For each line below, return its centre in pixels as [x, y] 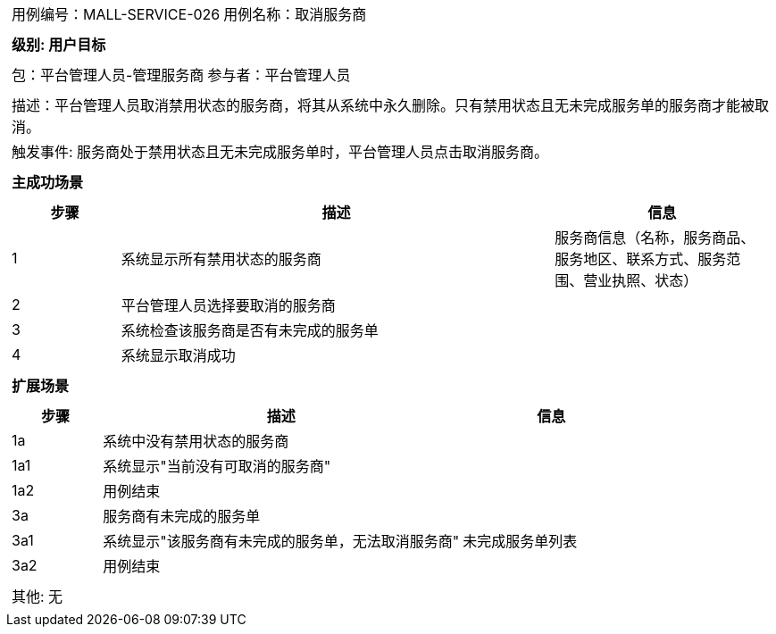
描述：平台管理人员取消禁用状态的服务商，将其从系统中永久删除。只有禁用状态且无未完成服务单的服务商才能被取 [391, 105]
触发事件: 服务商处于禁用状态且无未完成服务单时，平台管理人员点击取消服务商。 [280, 152]
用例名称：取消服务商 [295, 14]
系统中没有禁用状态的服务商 [196, 441]
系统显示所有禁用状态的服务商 [221, 259]
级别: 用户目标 [59, 45]
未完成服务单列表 [520, 541]
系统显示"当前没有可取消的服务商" [217, 466]
